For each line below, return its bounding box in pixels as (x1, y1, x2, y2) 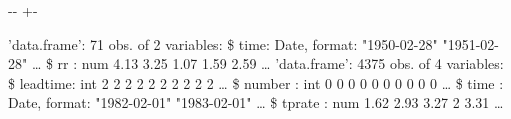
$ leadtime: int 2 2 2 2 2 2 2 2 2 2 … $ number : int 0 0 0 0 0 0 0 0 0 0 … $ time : (8, 72, 504, 93)
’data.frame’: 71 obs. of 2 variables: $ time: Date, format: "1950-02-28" (8, 33, 438, 54)
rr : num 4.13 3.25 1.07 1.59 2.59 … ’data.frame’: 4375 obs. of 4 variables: (57, 53, 504, 74)
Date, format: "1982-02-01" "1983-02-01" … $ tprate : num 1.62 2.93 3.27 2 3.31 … (8, 92, 504, 113)
